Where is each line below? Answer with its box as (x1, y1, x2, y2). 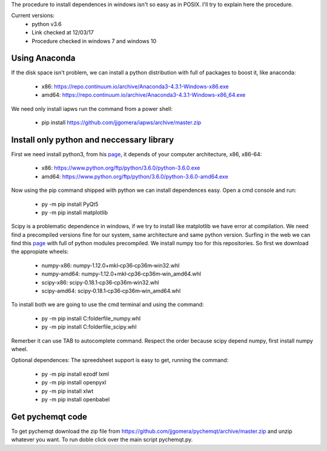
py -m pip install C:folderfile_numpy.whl (41, 315, 141, 322)
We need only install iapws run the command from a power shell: (11, 105, 173, 112)
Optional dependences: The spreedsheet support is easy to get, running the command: (11, 357, 229, 364)
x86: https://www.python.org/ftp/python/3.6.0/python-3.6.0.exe (41, 164, 200, 172)
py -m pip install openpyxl (41, 379, 107, 386)
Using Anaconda (11, 53, 76, 64)
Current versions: (11, 12, 54, 19)
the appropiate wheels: (11, 248, 69, 255)
